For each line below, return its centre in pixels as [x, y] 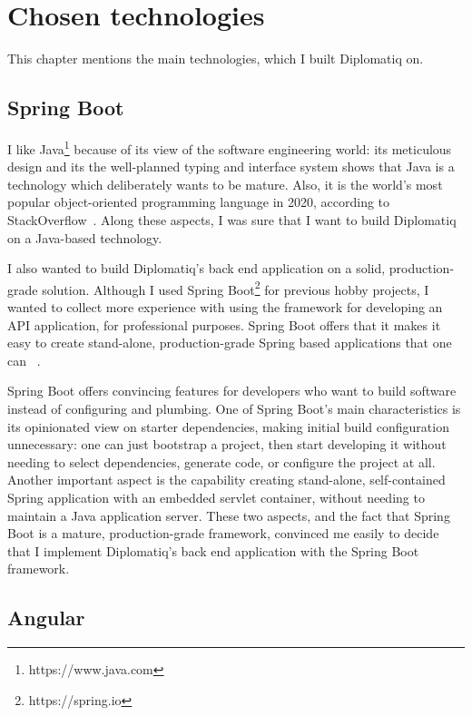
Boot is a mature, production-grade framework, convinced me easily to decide [223, 533]
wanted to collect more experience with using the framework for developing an [225, 306]
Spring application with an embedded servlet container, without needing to [216, 497]
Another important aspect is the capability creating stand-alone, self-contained [226, 480]
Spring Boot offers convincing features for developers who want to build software [232, 391]
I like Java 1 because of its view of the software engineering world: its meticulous [230, 147]
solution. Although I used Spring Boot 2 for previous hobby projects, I [236, 288]
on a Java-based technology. [85, 237]
